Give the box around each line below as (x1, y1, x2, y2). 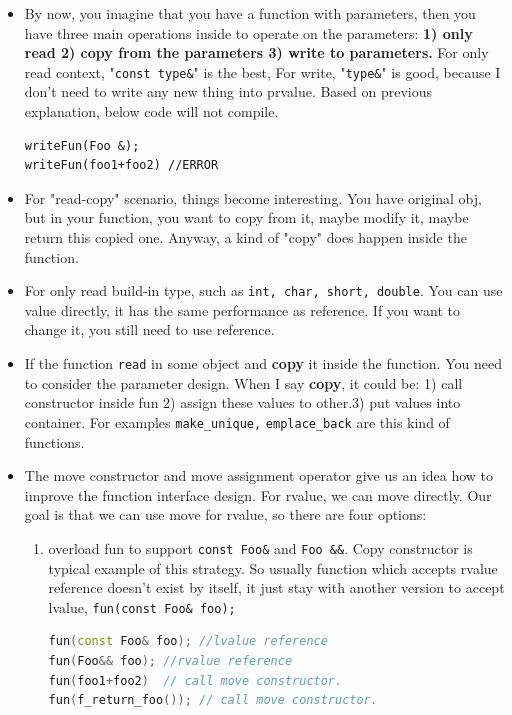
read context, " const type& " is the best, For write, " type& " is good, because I (24, 61, 501, 82)
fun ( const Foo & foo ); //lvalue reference (48, 634, 328, 649)
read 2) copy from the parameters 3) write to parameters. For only (24, 42, 489, 63)
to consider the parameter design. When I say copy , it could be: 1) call (24, 372, 463, 393)
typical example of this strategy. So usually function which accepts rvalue (48, 557, 498, 578)
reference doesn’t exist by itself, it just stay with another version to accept (48, 577, 505, 598)
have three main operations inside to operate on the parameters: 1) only (24, 22, 473, 43)
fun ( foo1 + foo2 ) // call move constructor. (48, 673, 343, 688)
